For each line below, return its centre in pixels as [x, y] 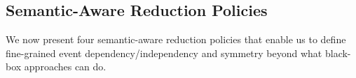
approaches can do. [65, 67]
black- [338, 53]
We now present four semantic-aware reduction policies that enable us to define [176, 39]
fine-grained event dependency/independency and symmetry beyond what [164, 53]
